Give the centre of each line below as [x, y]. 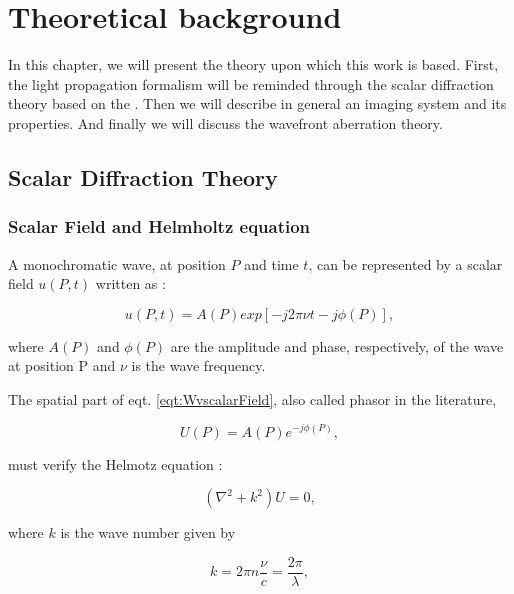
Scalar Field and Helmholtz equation [159, 226]
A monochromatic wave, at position [117, 263]
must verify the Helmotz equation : [115, 463]
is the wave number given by [148, 532]
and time [271, 263]
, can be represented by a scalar [405, 263]
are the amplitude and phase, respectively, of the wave [337, 345]
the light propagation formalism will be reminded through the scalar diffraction [251, 83]
